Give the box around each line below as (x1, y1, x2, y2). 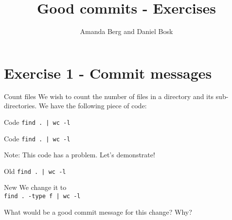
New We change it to (4, 182, 67, 192)
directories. (4, 101, 37, 111)
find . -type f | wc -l (4, 193, 81, 200)
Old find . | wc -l (4, 166, 66, 176)
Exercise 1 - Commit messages (4, 63, 212, 83)
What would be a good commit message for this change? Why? (4, 206, 192, 217)
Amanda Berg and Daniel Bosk (80, 26, 173, 36)
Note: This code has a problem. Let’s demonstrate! (4, 150, 155, 160)
